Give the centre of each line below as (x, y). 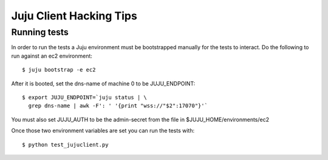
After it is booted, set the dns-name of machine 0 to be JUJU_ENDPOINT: (103, 83)
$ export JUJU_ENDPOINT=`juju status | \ (84, 97)
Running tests (40, 32)
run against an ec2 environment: (52, 56)
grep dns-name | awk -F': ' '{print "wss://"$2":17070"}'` (118, 106)
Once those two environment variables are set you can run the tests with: (103, 131)
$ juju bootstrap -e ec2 (59, 70)
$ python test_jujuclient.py (65, 145)
